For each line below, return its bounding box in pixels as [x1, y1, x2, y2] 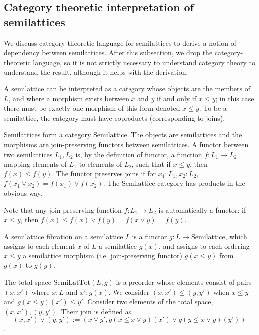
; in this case [215, 93, 254, 103]
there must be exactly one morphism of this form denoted [4, 103, 180, 113]
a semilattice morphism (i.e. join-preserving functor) [23, 250, 182, 260]
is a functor [132, 231, 167, 241]
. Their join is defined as [57, 306, 131, 316]
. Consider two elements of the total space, [83, 296, 213, 307]
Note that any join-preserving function [4, 204, 122, 215]
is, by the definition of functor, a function [75, 149, 202, 159]
